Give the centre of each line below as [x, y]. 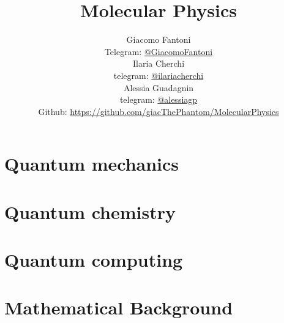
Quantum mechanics [92, 164]
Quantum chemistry [90, 211]
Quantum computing [94, 260]
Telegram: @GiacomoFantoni [159, 51]
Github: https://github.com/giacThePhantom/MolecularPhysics [159, 111]
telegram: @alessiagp [159, 99]
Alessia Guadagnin [159, 87]
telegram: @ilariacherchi [159, 75]
